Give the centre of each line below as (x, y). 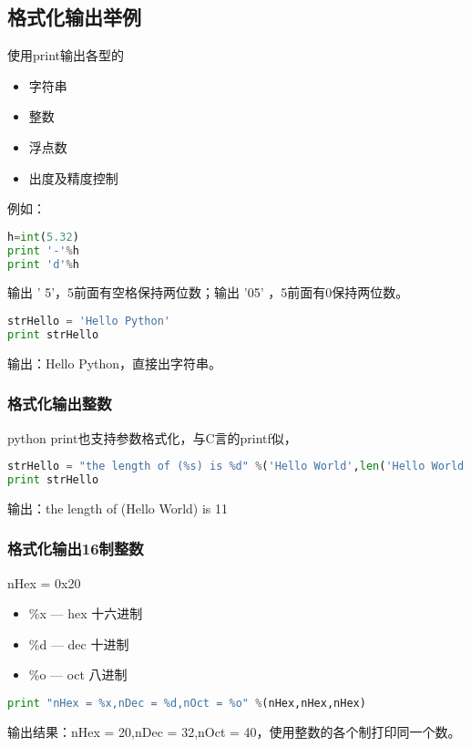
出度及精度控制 (73, 177)
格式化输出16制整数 (76, 549)
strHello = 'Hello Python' (89, 321)
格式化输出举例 (74, 17)
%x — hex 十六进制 (86, 613)
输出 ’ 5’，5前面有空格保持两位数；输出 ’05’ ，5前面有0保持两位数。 (208, 292)
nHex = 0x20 (44, 582)
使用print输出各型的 (66, 55)
